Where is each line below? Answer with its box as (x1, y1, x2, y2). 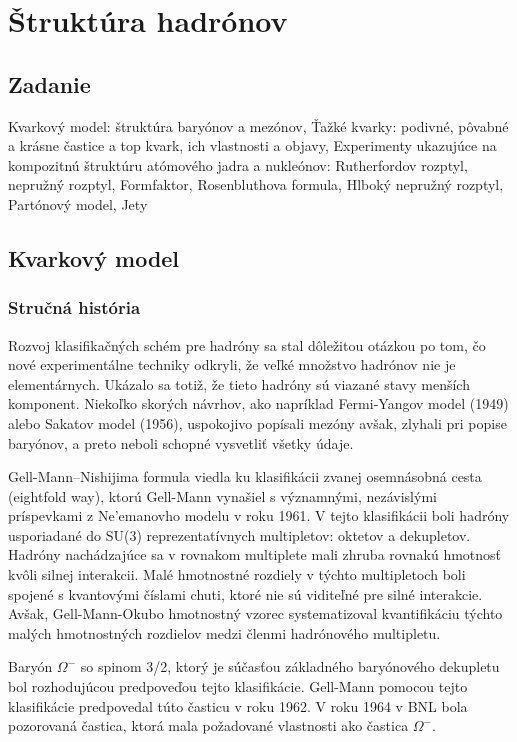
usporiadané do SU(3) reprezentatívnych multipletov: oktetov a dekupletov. (8, 524, 471, 545)
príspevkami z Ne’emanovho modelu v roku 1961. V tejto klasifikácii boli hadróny (8, 505, 510, 526)
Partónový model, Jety (8, 193, 148, 214)
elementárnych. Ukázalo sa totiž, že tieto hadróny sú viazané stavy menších (8, 373, 470, 394)
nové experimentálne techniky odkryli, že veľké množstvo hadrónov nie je (8, 354, 456, 375)
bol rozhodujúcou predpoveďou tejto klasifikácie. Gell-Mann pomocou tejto (8, 676, 468, 697)
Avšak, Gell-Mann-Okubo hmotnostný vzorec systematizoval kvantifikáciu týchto (8, 603, 503, 624)
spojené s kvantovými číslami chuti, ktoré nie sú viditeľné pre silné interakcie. (8, 583, 483, 604)
